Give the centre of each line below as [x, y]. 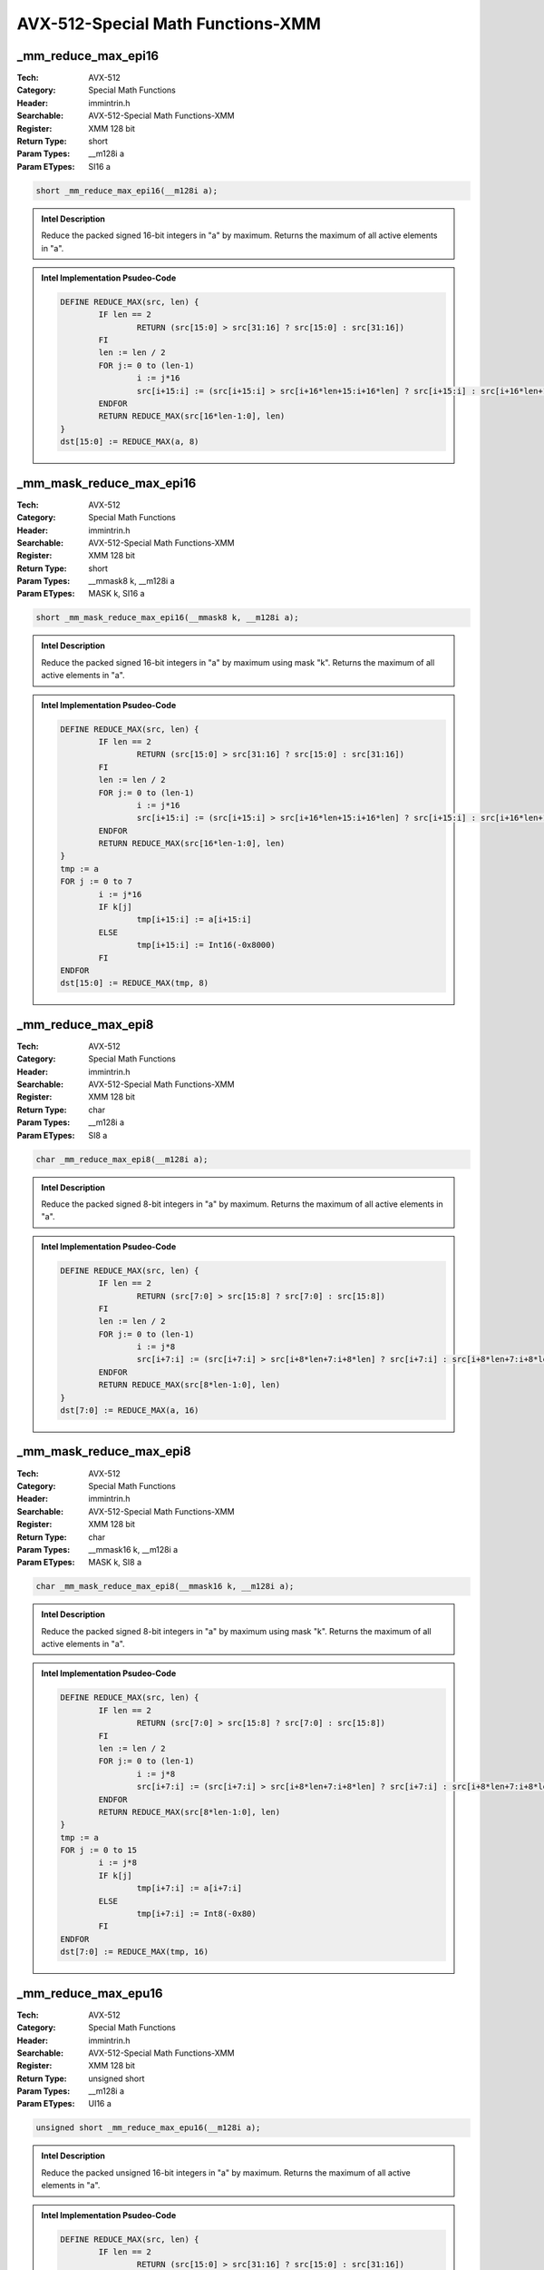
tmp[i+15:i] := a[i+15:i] [194, 920]
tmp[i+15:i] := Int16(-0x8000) [206, 945]
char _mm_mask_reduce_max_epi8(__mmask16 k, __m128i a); [165, 1586]
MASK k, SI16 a [117, 594]
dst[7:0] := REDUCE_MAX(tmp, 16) [134, 1952]
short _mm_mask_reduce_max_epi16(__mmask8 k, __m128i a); [167, 618]
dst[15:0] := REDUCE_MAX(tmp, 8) [134, 983]
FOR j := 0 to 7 [97, 882]
